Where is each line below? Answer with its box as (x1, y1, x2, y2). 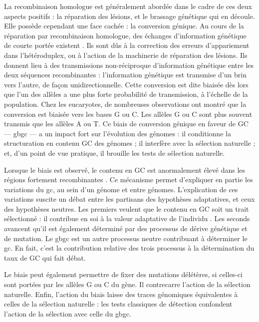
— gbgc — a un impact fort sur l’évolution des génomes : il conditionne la (4, 128, 231, 138)
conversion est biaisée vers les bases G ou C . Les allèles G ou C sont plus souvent (4, 108, 253, 119)
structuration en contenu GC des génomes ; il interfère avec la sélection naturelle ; (4, 138, 256, 148)
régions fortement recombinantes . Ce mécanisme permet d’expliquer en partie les (4, 174, 253, 185)
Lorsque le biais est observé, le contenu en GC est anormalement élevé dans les (4, 164, 246, 175)
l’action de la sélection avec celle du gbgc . (4, 308, 131, 319)
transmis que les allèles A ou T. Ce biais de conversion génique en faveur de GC (4, 118, 249, 129)
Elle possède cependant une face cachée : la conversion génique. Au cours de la (4, 20, 244, 31)
